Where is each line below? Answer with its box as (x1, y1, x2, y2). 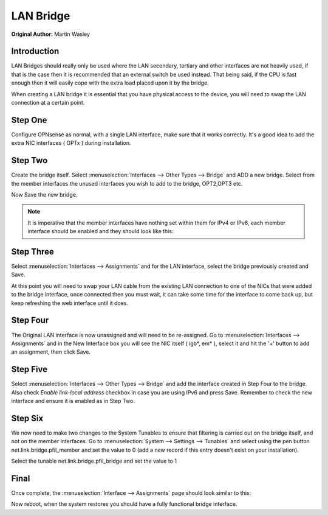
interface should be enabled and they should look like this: (27, 228, 174, 235)
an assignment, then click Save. (11, 348, 91, 356)
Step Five (11, 364, 48, 374)
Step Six (11, 413, 44, 423)
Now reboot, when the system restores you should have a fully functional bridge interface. (11, 500, 237, 508)
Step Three (11, 247, 55, 257)
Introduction (11, 46, 60, 57)
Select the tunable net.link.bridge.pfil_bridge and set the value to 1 (11, 457, 177, 465)
